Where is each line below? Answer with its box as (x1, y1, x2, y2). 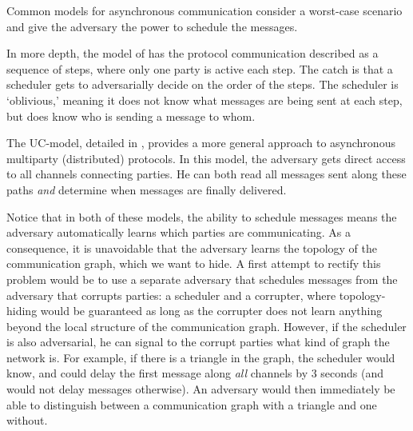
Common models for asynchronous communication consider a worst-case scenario (6, 2, 403, 18)
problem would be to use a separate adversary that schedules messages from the (6, 270, 398, 287)
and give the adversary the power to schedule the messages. (6, 18, 298, 34)
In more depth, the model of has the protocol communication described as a (6, 45, 379, 62)
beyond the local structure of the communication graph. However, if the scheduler (6, 317, 407, 334)
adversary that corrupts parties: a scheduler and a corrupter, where (6, 286, 336, 303)
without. (6, 412, 48, 429)
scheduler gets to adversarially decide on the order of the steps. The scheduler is (6, 76, 399, 93)
